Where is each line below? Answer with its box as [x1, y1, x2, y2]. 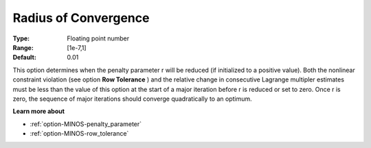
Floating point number [67, 34, 130, 42]
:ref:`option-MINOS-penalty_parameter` [30, 120, 142, 128]
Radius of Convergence [12, 10, 150, 25]
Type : [12, 34, 30, 42]
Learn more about [12, 107, 65, 116]
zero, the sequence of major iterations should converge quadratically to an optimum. [12, 95, 252, 103]
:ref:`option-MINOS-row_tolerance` [30, 129, 129, 138]
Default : [12, 53, 37, 62]
